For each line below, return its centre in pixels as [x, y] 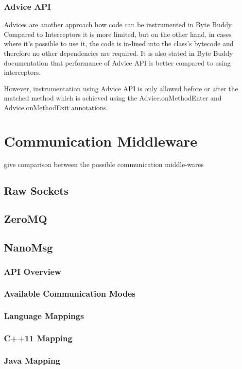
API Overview [33, 271]
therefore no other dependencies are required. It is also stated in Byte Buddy [119, 53]
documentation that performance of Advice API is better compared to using [117, 62]
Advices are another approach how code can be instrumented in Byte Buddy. [119, 25]
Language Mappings [44, 316]
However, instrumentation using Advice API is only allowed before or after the [121, 88]
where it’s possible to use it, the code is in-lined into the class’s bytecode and [119, 43]
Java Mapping [32, 360]
